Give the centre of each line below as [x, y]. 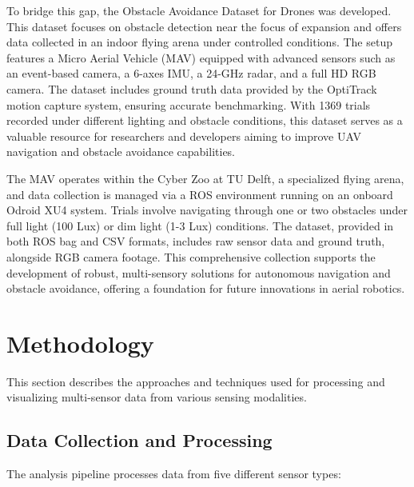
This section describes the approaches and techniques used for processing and [196, 381]
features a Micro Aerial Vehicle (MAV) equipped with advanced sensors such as [201, 57]
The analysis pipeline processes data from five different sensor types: [174, 474]
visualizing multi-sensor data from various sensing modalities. [157, 397]
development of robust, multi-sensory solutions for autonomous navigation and [199, 272]
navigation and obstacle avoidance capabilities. [121, 152]
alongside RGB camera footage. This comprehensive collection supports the [191, 256]
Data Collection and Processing [139, 440]
